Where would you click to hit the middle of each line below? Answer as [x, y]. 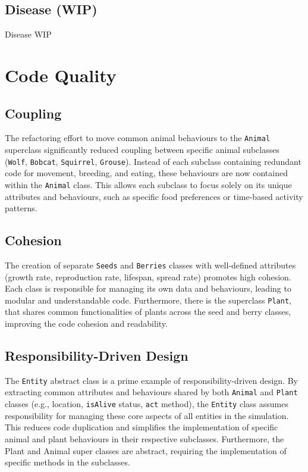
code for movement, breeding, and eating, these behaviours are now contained [146, 173]
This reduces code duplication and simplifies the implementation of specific [142, 427]
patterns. [21, 208]
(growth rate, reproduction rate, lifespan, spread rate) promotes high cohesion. [148, 276]
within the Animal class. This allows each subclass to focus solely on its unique [148, 184]
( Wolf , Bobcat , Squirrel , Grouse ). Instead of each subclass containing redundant [153, 161]
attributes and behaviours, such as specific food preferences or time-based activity [154, 196]
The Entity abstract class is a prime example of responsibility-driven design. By [151, 380]
